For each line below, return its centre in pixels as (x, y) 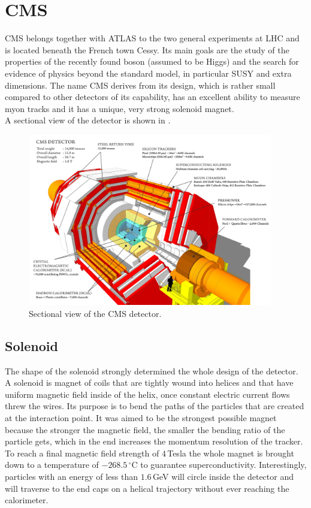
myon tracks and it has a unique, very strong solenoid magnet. (120, 108)
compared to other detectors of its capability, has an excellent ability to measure (153, 97)
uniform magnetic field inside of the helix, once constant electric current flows (147, 394)
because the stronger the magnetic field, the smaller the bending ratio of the (145, 429)
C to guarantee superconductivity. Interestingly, (219, 465)
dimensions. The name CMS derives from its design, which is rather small (140, 85)
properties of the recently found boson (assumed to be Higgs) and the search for (152, 61)
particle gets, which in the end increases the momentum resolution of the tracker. (154, 441)
